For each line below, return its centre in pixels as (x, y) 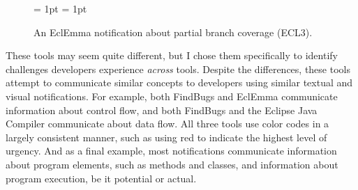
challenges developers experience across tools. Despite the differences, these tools (178, 69)
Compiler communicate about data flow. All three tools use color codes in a (167, 124)
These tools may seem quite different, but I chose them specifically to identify (172, 55)
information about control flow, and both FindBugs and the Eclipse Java (162, 110)
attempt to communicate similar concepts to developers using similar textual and (179, 82)
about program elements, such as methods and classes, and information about (172, 164)
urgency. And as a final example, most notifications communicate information (171, 151)
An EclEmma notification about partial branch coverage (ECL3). (173, 32)
